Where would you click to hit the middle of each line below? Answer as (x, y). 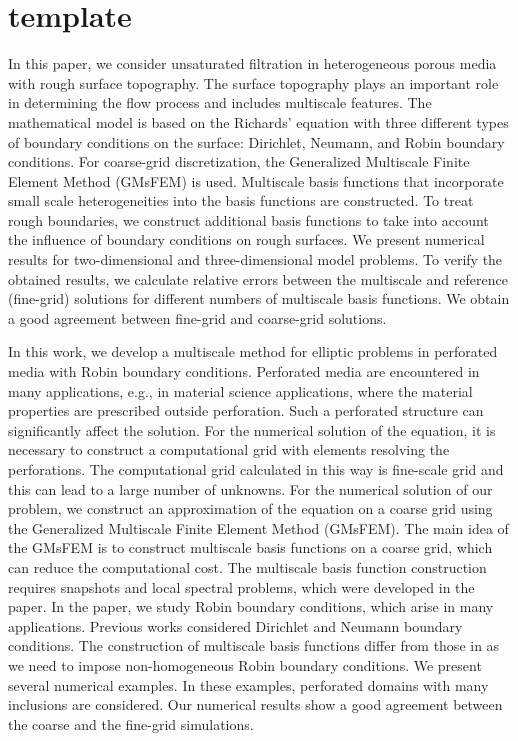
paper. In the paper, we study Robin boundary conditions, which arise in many (251, 606)
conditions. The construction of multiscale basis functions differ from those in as (254, 645)
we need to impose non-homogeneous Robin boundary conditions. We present (245, 664)
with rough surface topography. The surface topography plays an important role (253, 82)
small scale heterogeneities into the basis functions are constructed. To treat (241, 200)
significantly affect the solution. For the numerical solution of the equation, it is (252, 429)
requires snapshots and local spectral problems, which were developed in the (241, 586)
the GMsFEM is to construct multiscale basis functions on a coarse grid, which (250, 547)
